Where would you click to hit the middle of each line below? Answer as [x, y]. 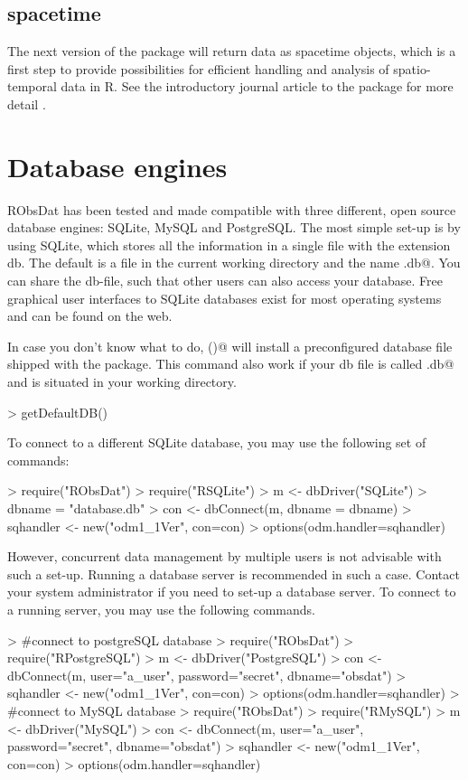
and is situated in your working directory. [122, 382]
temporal [32, 86]
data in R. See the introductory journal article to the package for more [257, 86]
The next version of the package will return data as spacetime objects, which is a [232, 51]
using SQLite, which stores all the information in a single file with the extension [229, 244]
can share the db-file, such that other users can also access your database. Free [225, 281]
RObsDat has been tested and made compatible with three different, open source [232, 209]
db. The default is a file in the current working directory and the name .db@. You [234, 263]
